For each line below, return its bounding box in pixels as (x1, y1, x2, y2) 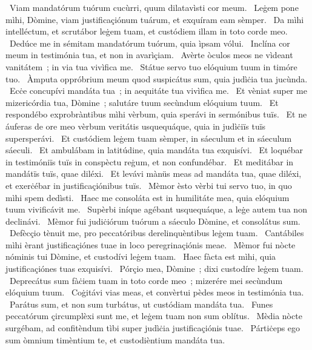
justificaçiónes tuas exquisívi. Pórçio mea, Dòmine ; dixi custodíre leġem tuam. (5, 262, 304, 275)
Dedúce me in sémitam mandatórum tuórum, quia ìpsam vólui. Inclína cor (9, 36, 290, 49)
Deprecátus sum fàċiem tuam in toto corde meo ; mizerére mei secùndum (9, 274, 283, 286)
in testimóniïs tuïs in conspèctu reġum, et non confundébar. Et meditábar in (5, 155, 294, 168)
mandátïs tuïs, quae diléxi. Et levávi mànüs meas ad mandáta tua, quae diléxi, (5, 167, 302, 180)
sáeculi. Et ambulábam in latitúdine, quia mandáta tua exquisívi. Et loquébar (5, 144, 304, 156)
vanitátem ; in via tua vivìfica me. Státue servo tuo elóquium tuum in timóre (5, 60, 297, 73)
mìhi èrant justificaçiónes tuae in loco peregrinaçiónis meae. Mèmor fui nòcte (5, 238, 296, 251)
